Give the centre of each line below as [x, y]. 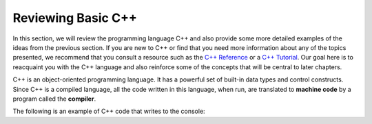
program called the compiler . [54, 99]
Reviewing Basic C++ [75, 18]
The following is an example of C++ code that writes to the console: [109, 111]
